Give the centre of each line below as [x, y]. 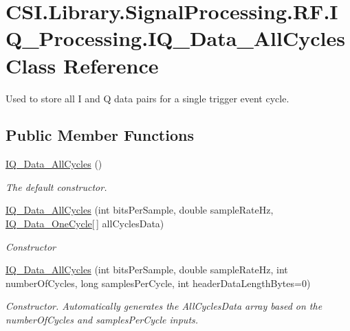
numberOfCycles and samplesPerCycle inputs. [102, 320]
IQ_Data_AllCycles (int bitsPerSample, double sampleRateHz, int [147, 270]
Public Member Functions [100, 135]
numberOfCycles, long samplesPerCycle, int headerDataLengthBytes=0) [158, 283]
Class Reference [82, 65]
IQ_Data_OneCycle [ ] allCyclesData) [85, 224]
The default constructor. [56, 186]
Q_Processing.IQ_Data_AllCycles [175, 38]
